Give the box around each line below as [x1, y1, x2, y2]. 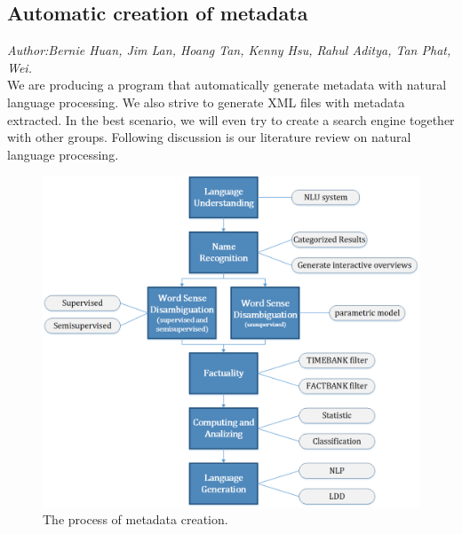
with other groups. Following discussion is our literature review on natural [7, 128, 411, 146]
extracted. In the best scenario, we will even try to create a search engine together [7, 110, 455, 129]
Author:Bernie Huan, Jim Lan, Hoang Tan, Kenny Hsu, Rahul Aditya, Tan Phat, [7, 41, 451, 59]
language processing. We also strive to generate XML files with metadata [7, 92, 405, 111]
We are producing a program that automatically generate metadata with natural [7, 75, 447, 94]
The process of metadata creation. [43, 510, 228, 529]
